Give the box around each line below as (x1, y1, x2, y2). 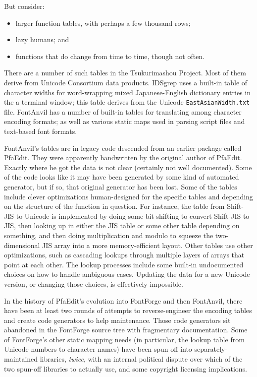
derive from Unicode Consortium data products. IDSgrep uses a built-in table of (4, 77, 248, 87)
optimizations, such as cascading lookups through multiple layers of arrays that (4, 250, 245, 260)
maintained (4, 354, 38, 364)
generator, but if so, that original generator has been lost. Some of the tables (4, 181, 237, 191)
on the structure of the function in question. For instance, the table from (4, 201, 225, 211)
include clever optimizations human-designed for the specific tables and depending (4, 191, 253, 201)
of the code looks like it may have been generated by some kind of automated (4, 172, 239, 182)
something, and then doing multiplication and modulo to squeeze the (4, 230, 213, 240)
